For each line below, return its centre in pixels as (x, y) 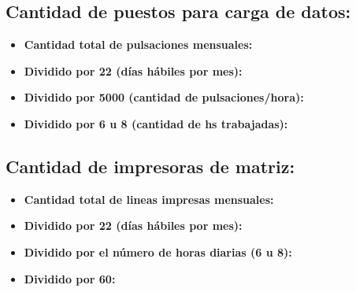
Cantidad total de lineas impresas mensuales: (149, 199)
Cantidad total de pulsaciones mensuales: (138, 44)
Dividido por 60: (70, 278)
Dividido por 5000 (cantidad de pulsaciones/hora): (164, 97)
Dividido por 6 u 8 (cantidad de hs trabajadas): (156, 123)
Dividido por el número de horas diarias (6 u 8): (158, 251)
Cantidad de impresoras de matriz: (150, 166)
